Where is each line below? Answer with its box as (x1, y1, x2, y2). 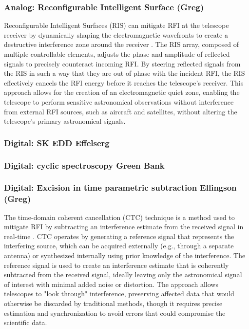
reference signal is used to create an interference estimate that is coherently (4, 260, 229, 270)
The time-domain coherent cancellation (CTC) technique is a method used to (4, 212, 235, 222)
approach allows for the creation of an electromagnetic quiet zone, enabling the (4, 87, 240, 97)
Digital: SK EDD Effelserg (4, 136, 110, 149)
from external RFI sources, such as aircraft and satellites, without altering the (4, 106, 237, 116)
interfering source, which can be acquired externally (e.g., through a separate (4, 241, 234, 251)
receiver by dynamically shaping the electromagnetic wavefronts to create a (4, 29, 228, 40)
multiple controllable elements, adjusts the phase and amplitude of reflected (4, 49, 230, 59)
